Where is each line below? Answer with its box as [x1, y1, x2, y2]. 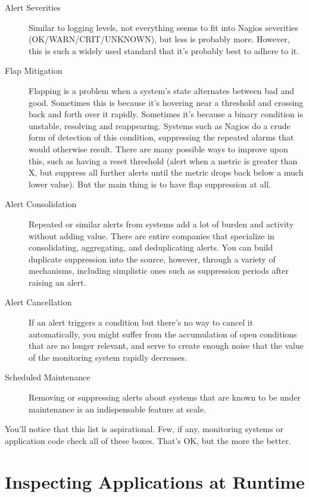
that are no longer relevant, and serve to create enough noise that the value [29, 339, 304, 352]
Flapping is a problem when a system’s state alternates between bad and [29, 84, 294, 96]
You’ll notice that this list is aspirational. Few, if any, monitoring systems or [5, 423, 283, 435]
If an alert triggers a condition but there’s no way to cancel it [29, 316, 254, 329]
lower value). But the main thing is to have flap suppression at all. [29, 177, 271, 190]
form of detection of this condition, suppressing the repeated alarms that [29, 131, 294, 143]
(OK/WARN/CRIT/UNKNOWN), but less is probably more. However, [29, 33, 290, 45]
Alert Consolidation [5, 198, 77, 210]
